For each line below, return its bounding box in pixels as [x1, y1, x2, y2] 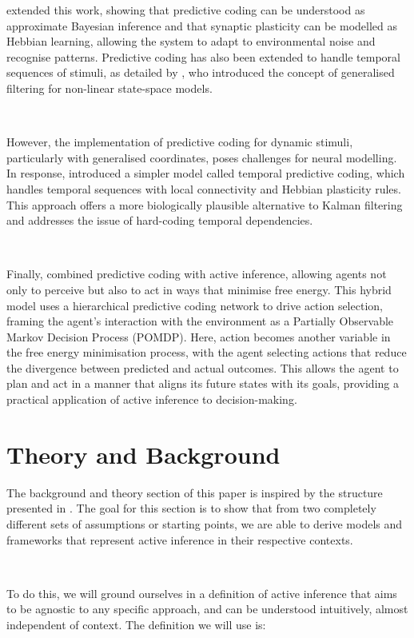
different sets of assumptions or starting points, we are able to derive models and [6, 515, 403, 532]
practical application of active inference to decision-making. [6, 391, 297, 408]
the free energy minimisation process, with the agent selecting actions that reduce [6, 344, 407, 361]
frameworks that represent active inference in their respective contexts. [6, 531, 353, 548]
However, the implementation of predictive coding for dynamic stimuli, [6, 134, 353, 150]
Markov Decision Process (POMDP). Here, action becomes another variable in [6, 328, 391, 345]
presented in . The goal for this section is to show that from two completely [6, 500, 376, 516]
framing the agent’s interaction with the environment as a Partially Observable [6, 313, 394, 329]
